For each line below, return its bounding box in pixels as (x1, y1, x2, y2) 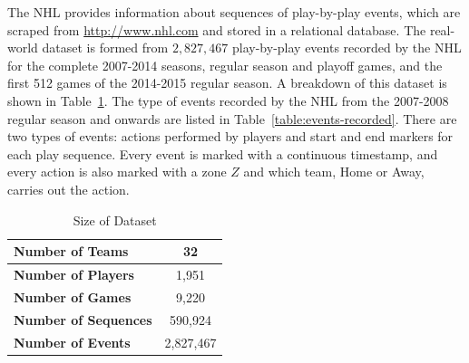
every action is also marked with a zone (7, 162, 227, 181)
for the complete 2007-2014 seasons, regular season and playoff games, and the (7, 55, 443, 74)
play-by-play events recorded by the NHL (232, 38, 462, 57)
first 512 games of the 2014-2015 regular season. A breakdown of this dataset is (7, 73, 447, 92)
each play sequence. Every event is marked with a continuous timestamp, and (7, 144, 438, 163)
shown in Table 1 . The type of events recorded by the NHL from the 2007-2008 (7, 91, 449, 110)
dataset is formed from (42, 38, 169, 57)
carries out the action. (7, 179, 130, 198)
